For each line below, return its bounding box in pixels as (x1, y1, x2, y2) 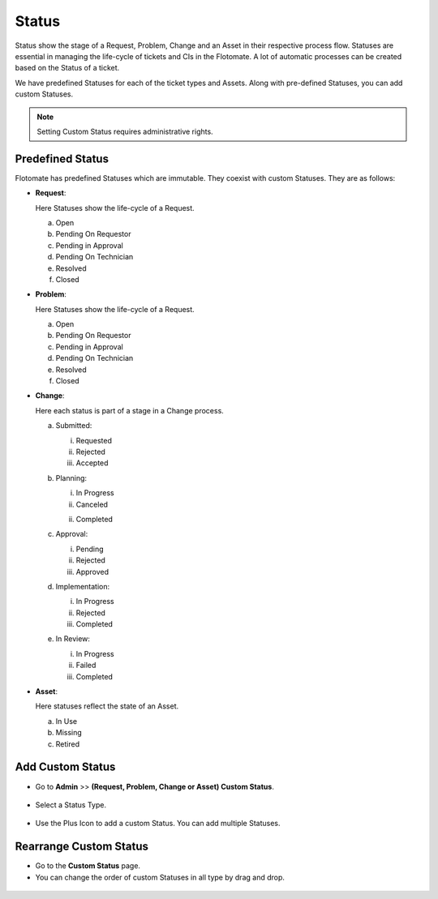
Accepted (75, 458, 109, 468)
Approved (75, 567, 109, 576)
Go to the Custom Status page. (35, 861, 141, 871)
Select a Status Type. (35, 799, 107, 810)
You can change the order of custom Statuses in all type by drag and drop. (35, 872, 286, 882)
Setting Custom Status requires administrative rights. (36, 126, 214, 136)
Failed (75, 661, 97, 670)
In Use (55, 716, 77, 726)
